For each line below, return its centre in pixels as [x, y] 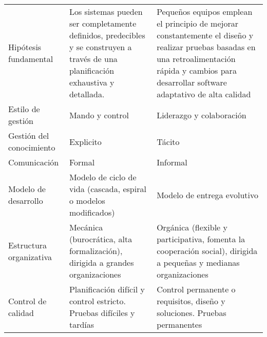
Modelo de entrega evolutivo [207, 195]
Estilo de [24, 109]
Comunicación [34, 162]
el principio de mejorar [197, 23]
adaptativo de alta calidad [204, 94]
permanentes [179, 324]
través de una [93, 59]
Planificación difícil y [107, 289]
